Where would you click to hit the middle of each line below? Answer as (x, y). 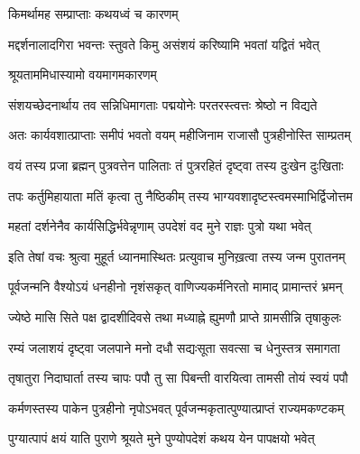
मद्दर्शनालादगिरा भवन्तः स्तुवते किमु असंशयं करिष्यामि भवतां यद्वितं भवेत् (164, 44)
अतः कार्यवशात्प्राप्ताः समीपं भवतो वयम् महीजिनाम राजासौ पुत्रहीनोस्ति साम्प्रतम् (180, 135)
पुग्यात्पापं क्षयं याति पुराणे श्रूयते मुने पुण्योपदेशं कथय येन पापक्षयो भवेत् (162, 438)
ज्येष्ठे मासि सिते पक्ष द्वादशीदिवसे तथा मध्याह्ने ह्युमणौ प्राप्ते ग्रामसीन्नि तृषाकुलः (175, 316)
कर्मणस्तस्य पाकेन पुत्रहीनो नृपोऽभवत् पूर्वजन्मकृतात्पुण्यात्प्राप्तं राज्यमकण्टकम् (176, 408)
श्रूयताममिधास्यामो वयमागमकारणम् (83, 74)
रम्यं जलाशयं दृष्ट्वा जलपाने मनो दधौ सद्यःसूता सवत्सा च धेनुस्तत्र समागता (174, 347)
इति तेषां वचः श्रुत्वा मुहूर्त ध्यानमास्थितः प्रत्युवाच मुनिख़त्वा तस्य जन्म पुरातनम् (177, 256)
